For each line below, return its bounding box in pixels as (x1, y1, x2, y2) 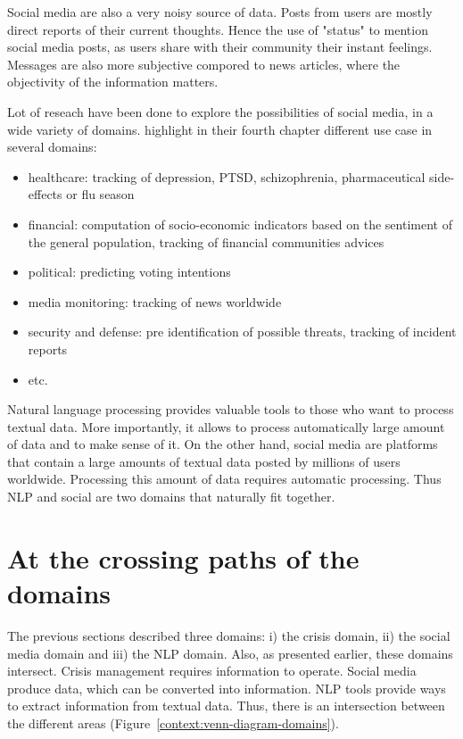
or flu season (66, 185, 135, 203)
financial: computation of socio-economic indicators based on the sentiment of (28, 214, 452, 233)
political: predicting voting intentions (28, 262, 231, 281)
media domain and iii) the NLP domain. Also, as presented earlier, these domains (7, 644, 453, 662)
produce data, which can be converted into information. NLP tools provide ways (7, 678, 446, 697)
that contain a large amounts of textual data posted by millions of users (7, 452, 401, 470)
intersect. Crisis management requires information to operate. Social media (7, 661, 417, 680)
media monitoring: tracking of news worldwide (28, 292, 282, 311)
